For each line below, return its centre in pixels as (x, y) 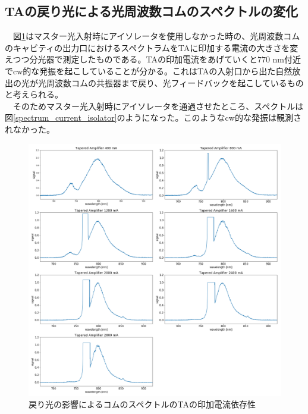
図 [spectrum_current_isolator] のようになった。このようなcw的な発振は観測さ (153, 117)
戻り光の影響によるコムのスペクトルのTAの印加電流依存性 (142, 404)
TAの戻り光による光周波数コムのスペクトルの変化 (151, 11)
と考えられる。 (34, 94)
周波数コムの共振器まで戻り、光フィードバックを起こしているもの (175, 82)
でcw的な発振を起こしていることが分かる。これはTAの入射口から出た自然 (149, 70)
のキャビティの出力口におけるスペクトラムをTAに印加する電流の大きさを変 (152, 47)
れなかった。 (30, 129)
